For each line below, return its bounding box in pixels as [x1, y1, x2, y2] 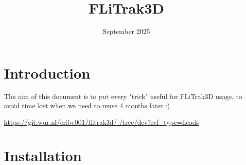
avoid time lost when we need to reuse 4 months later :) [4, 100, 170, 111]
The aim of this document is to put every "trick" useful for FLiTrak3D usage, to [4, 91, 242, 101]
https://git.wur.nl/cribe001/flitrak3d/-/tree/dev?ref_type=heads [4, 116, 199, 127]
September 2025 [103, 26, 150, 36]
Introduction [4, 63, 90, 82]
